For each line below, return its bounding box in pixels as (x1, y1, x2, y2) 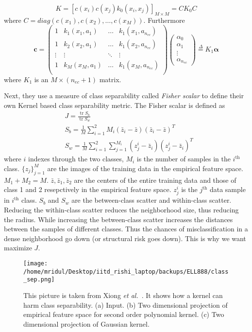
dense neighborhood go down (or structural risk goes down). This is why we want (4, 233, 246, 243)
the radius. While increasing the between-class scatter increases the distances (4, 214, 233, 224)
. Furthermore (143, 15, 185, 25)
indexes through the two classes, (28, 154, 124, 164)
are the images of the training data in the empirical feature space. (47, 163, 243, 173)
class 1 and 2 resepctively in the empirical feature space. (4, 184, 171, 194)
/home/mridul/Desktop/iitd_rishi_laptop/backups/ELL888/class (23, 268, 229, 275)
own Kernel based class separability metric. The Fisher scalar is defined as (4, 100, 225, 110)
